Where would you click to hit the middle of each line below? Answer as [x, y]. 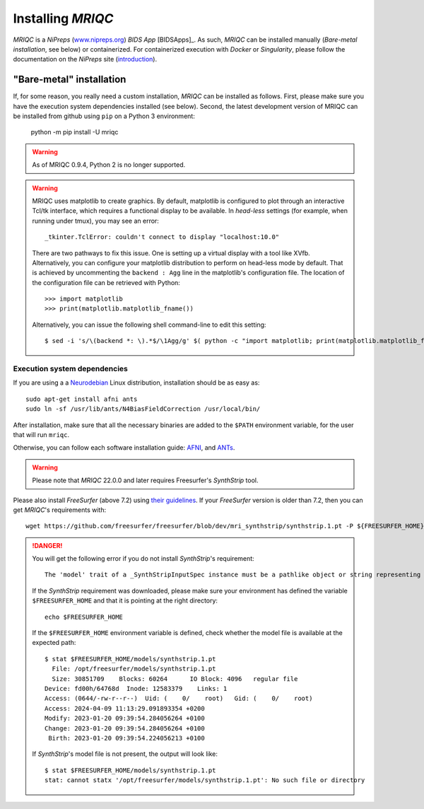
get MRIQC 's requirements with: [59, 510]
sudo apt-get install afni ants [82, 399]
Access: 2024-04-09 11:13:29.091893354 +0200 [125, 708]
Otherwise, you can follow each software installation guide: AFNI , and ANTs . [124, 448]
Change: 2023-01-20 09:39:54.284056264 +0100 [125, 728]
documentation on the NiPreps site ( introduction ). [85, 59]
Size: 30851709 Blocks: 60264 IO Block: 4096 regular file [175, 679]
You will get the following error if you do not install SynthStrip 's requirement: [143, 559]
